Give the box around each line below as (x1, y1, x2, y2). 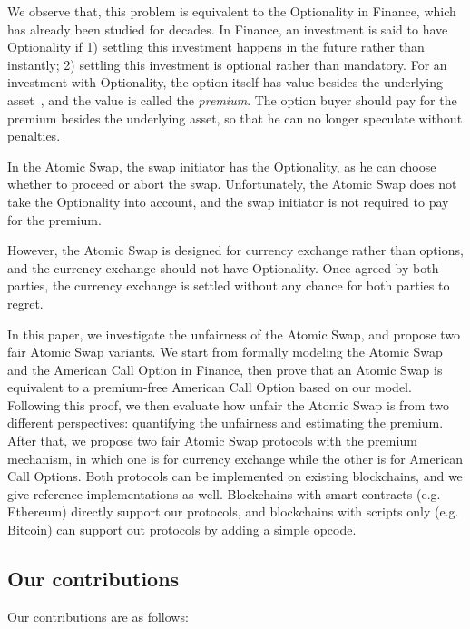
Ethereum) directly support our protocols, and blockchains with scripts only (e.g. (7, 502, 459, 521)
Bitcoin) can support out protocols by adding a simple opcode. (7, 520, 357, 539)
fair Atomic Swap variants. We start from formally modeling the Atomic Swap (7, 342, 443, 361)
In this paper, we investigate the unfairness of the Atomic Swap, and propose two (7, 324, 461, 343)
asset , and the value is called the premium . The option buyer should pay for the (7, 90, 457, 109)
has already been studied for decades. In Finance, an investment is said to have (7, 19, 448, 38)
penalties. (7, 126, 61, 145)
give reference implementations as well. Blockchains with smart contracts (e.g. (7, 484, 441, 503)
